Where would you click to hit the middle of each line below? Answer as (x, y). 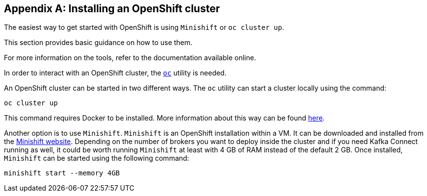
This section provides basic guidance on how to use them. (98, 43)
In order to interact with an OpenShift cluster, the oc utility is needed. (115, 73)
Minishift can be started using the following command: (97, 158)
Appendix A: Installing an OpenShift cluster (112, 9)
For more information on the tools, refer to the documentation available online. (130, 58)
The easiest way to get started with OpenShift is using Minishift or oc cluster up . (144, 27)
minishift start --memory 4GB (62, 173)
